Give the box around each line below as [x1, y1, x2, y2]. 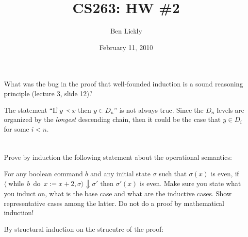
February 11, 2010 [99, 42, 153, 52]
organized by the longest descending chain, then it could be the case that [4, 114, 221, 124]
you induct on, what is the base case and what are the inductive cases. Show [4, 188, 231, 199]
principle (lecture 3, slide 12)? [4, 88, 93, 98]
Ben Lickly [110, 26, 142, 36]
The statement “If [4, 104, 57, 115]
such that [159, 169, 187, 179]
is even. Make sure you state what [139, 178, 241, 188]
